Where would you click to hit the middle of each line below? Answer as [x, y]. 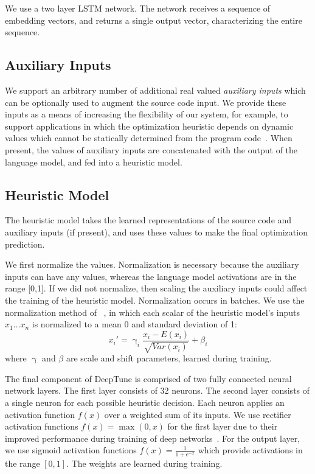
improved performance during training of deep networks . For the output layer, [153, 438]
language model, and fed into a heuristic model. [94, 162]
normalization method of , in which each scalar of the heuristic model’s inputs [152, 312]
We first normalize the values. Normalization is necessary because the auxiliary [152, 264]
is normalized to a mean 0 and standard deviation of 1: [134, 324]
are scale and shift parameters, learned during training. [169, 358]
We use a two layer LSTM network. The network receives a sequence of [138, 8]
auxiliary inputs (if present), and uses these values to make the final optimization [156, 232]
